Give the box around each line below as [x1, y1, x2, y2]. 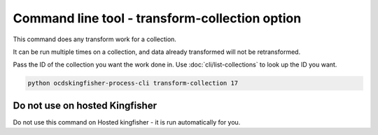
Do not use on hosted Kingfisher [13, 99, 157, 111]
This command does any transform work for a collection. [13, 35, 176, 43]
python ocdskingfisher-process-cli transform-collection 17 [27, 79, 239, 87]
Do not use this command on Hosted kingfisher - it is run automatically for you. [13, 118, 241, 126]
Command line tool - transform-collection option [13, 10, 302, 26]
